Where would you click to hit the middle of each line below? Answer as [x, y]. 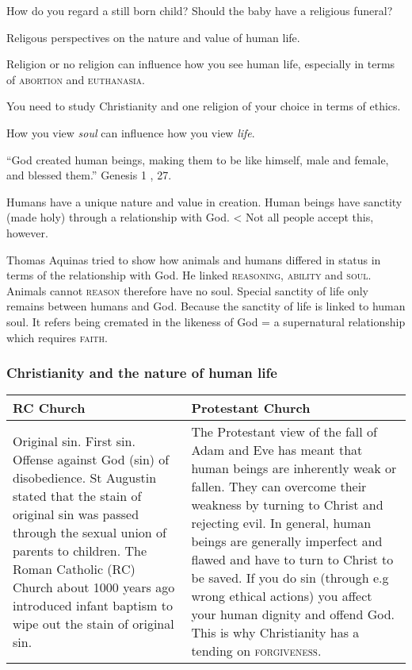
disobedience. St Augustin [85, 477]
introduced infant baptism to [93, 605]
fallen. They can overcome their [279, 487]
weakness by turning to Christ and [287, 505]
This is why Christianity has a [275, 633]
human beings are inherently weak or [294, 468]
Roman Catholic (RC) [74, 568]
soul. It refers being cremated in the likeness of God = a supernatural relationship [206, 321]
